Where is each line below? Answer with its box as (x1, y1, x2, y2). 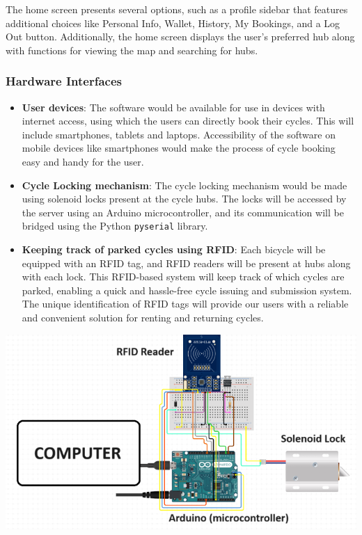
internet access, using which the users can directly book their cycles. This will (22, 113, 354, 128)
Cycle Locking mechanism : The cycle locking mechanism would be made (22, 177, 347, 192)
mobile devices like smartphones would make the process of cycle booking (22, 141, 336, 155)
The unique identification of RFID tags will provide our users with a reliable (22, 296, 349, 311)
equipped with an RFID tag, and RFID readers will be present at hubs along (22, 255, 351, 270)
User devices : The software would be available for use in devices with (22, 99, 325, 114)
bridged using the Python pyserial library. (22, 218, 208, 233)
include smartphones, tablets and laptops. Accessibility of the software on (22, 127, 336, 141)
